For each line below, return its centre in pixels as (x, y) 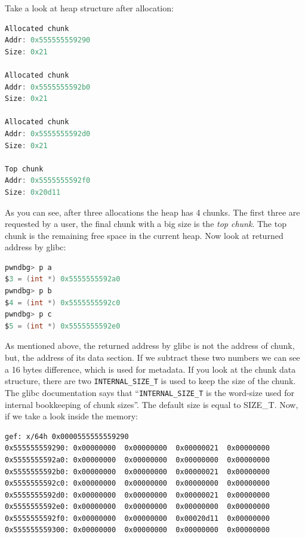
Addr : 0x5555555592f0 (48, 181)
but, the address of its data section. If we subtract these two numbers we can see (152, 358)
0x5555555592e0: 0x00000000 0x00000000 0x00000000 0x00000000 (137, 507)
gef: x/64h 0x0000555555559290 (67, 436)
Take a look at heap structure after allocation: (89, 8)
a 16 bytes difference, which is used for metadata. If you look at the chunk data (150, 369)
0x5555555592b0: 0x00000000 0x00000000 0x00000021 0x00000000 (137, 472)
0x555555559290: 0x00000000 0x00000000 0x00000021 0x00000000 (137, 448)
